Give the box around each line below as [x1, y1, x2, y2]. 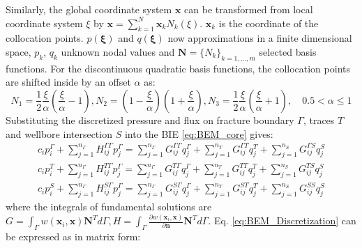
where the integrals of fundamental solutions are [6, 199, 212, 214]
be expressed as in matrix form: [6, 228, 141, 243]
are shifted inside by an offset [6, 75, 131, 89]
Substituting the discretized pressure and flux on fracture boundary [6, 112, 294, 127]
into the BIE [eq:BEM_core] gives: [124, 126, 273, 141]
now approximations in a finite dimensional [167, 31, 352, 45]
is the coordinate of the [218, 15, 319, 30]
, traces [303, 112, 335, 127]
